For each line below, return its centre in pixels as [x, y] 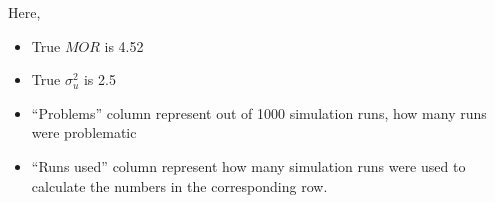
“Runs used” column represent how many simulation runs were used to [248, 165]
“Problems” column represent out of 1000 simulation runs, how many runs [259, 112]
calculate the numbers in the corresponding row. [179, 185]
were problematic [84, 132]
